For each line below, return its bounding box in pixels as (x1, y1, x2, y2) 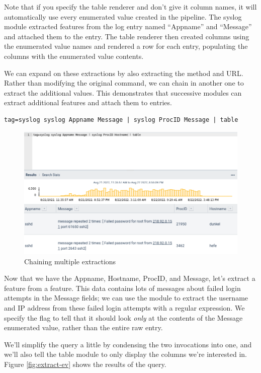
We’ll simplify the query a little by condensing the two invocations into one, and (4, 339, 252, 349)
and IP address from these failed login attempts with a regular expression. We (4, 303, 245, 313)
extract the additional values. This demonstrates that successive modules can (4, 87, 242, 98)
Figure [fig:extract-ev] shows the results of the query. (4, 358, 166, 369)
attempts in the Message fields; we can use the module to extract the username (4, 292, 248, 303)
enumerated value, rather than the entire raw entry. (4, 322, 163, 333)
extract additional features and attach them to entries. (4, 97, 172, 108)
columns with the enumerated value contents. (4, 50, 144, 61)
